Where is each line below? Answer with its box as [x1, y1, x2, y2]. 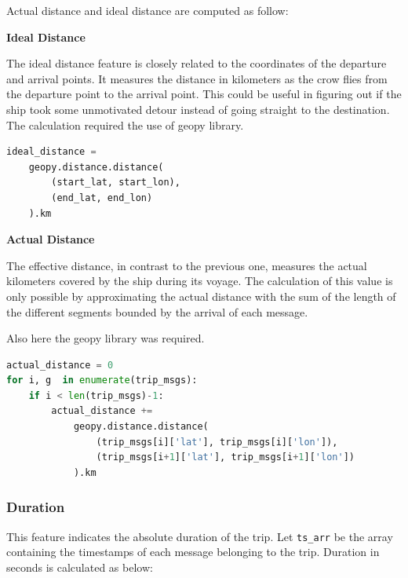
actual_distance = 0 [6, 359, 114, 371]
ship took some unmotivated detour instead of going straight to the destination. [6, 101, 390, 117]
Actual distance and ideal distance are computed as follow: [6, 2, 289, 18]
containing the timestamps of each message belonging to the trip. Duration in [6, 543, 380, 560]
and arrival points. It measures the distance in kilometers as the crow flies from [6, 70, 388, 86]
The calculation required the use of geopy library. [6, 116, 244, 133]
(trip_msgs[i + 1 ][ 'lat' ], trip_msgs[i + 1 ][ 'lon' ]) [96, 452, 355, 463]
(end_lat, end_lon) [51, 192, 153, 203]
